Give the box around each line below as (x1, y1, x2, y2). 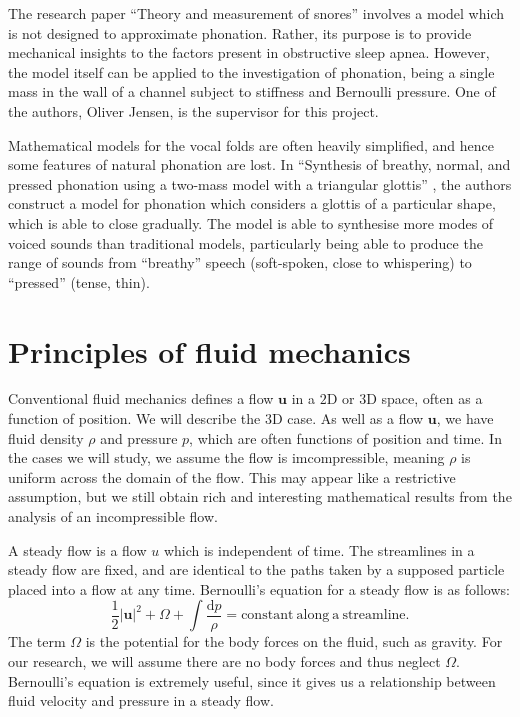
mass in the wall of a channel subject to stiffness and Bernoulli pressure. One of (8, 81, 496, 102)
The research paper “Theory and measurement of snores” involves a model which (8, 3, 505, 23)
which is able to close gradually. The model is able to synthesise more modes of (8, 212, 494, 233)
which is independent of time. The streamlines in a (163, 539, 475, 560)
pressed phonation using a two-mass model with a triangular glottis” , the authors (8, 173, 512, 194)
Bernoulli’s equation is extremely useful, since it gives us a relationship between (8, 670, 496, 691)
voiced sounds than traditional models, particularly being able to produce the (8, 232, 483, 253)
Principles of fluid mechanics (8, 330, 411, 371)
